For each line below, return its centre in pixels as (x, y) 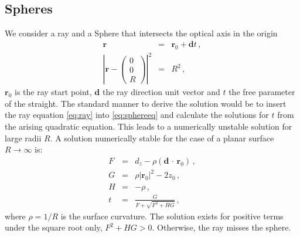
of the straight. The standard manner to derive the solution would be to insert (146, 103)
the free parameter (262, 92)
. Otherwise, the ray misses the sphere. (221, 227)
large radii (23, 138)
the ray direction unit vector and (161, 92)
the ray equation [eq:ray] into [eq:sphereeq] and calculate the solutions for (137, 115)
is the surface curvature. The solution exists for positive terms (172, 216)
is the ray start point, (53, 92)
